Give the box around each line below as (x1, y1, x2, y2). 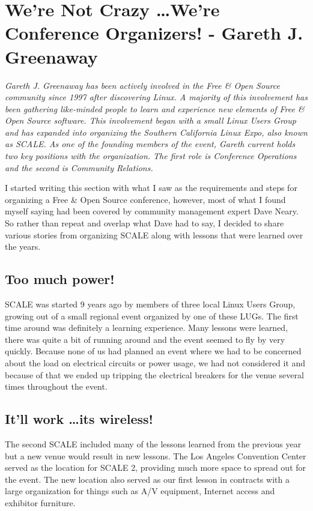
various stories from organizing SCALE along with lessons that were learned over (5, 228, 303, 241)
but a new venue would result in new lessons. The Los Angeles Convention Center (5, 449, 306, 462)
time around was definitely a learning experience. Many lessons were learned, (5, 321, 288, 334)
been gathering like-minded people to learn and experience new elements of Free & (5, 102, 305, 115)
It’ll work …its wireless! (5, 410, 153, 428)
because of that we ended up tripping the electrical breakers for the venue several (5, 368, 304, 381)
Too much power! (5, 270, 115, 288)
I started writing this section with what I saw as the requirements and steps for (5, 181, 297, 194)
